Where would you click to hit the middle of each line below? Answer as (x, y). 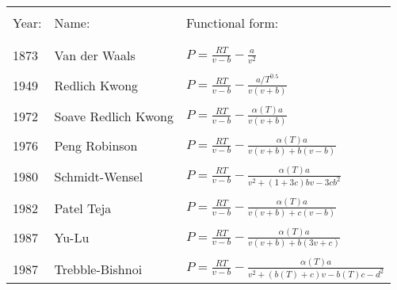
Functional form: (232, 23)
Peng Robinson (96, 146)
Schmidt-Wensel (99, 177)
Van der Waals (95, 55)
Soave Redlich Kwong (114, 116)
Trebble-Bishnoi (98, 269)
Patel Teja (83, 208)
